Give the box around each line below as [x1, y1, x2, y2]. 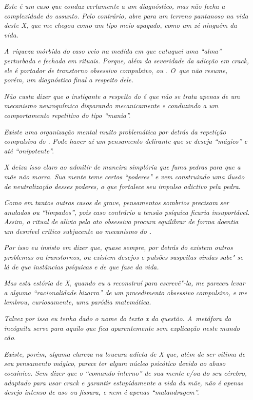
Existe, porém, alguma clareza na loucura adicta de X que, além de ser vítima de [4, 348, 245, 359]
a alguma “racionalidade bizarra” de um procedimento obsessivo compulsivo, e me [4, 287, 247, 297]
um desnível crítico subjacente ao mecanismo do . [4, 226, 152, 236]
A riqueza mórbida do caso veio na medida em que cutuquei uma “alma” [4, 46, 222, 56]
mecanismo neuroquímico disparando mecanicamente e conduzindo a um [4, 100, 218, 111]
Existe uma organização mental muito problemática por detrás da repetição [4, 126, 226, 136]
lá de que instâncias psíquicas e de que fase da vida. [4, 261, 159, 271]
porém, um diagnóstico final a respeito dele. [4, 75, 134, 85]
